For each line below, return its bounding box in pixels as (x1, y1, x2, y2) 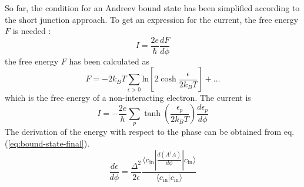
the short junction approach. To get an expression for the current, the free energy (5, 13, 299, 25)
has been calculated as (69, 55, 150, 67)
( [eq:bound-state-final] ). (5, 137, 90, 149)
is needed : (12, 25, 51, 37)
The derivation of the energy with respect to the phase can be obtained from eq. (5, 125, 295, 138)
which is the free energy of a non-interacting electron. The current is (5, 91, 251, 104)
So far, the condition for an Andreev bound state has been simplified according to (5, 2, 300, 13)
